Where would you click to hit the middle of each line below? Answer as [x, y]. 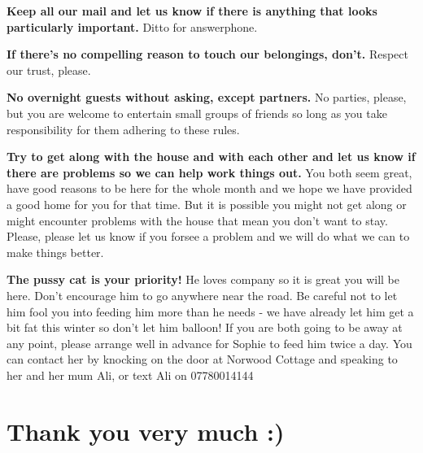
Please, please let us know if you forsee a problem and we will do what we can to [208, 236]
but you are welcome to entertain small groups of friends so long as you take [197, 113]
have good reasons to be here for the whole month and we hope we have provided [209, 188]
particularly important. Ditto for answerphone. [132, 26]
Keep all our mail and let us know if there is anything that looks [192, 11]
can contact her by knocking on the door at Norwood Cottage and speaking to [202, 359]
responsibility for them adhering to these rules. [123, 129]
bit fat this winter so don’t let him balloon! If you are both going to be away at [205, 327]
